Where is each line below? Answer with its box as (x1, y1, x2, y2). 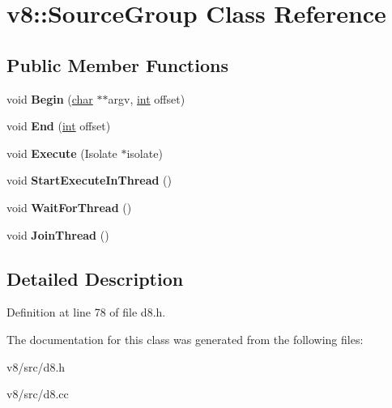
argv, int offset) (108, 90, 185, 107)
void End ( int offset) (6, 117, 111, 134)
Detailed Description (6, 266, 184, 291)
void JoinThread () (6, 226, 109, 243)
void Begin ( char (6, 90, 93, 107)
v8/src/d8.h (6, 358, 66, 375)
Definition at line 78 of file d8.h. (6, 304, 166, 321)
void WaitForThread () (6, 198, 132, 215)
